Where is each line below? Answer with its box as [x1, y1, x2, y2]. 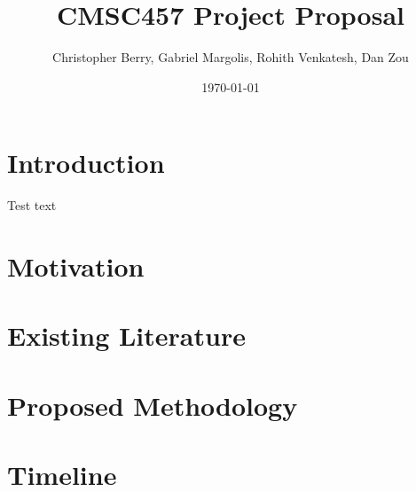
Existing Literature [7, 317, 246, 354]
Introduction [7, 144, 165, 181]
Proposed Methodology [7, 387, 298, 423]
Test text [7, 196, 57, 215]
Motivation [7, 248, 145, 285]
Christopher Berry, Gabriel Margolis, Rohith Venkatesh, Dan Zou [52, 48, 409, 66]
